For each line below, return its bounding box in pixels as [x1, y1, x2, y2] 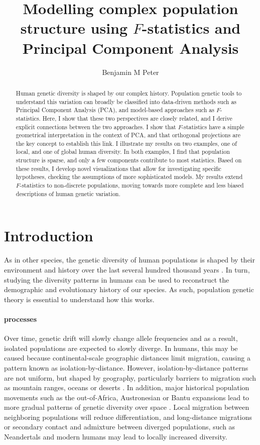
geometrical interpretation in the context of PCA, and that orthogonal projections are [16, 131, 241, 139]
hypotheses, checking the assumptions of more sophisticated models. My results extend [16, 172, 243, 181]
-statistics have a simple [182, 122, 244, 131]
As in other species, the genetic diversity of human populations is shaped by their [4, 254, 255, 265]
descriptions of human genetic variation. [16, 189, 120, 198]
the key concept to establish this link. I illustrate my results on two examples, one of [16, 139, 237, 147]
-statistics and [142, 18, 241, 38]
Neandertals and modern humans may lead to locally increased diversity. [4, 431, 227, 442]
